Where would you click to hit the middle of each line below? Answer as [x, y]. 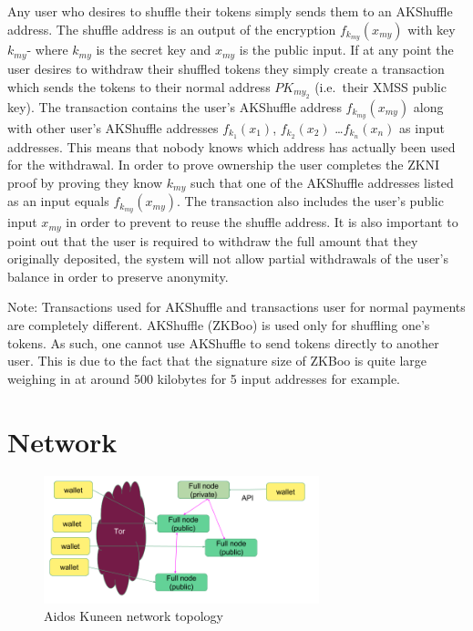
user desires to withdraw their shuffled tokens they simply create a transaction [226, 68]
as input [422, 127]
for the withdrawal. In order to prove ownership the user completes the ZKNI [224, 165]
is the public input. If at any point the [346, 50]
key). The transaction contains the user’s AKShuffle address [175, 106]
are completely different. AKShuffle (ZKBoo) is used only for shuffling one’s [219, 324]
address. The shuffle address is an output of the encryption [172, 29]
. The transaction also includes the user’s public [310, 201]
